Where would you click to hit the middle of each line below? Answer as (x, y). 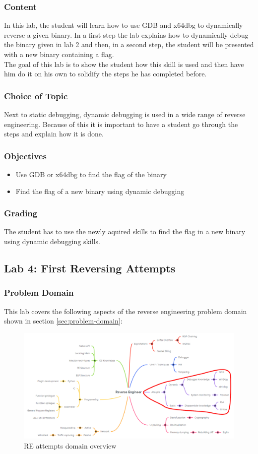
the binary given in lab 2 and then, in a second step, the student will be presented (129, 44)
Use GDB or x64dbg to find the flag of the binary (91, 174)
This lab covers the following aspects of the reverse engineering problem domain (126, 311)
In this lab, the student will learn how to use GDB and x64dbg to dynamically (124, 25)
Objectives (25, 156)
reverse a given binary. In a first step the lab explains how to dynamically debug (126, 34)
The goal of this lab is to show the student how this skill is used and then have (124, 64)
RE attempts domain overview (70, 446)
